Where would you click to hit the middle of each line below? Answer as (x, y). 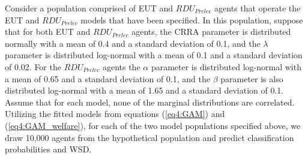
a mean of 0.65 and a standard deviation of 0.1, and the (107, 78)
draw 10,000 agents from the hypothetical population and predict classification (149, 137)
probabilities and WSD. (48, 149)
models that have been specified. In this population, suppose (192, 19)
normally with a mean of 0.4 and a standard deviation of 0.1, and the (133, 43)
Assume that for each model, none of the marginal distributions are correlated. (150, 102)
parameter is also (252, 78)
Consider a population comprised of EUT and (89, 8)
